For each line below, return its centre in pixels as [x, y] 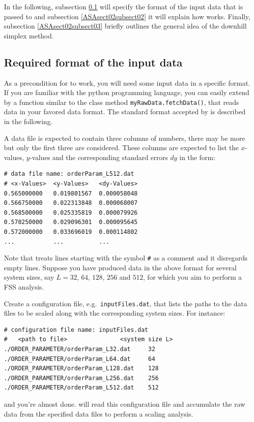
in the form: [198, 157]
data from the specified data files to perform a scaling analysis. [99, 413]
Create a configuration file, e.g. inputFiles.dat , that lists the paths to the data [126, 303]
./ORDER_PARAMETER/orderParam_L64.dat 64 [80, 359]
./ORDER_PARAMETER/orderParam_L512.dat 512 [81, 388]
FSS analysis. [24, 286]
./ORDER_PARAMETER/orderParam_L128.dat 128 [81, 369]
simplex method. [29, 35]
